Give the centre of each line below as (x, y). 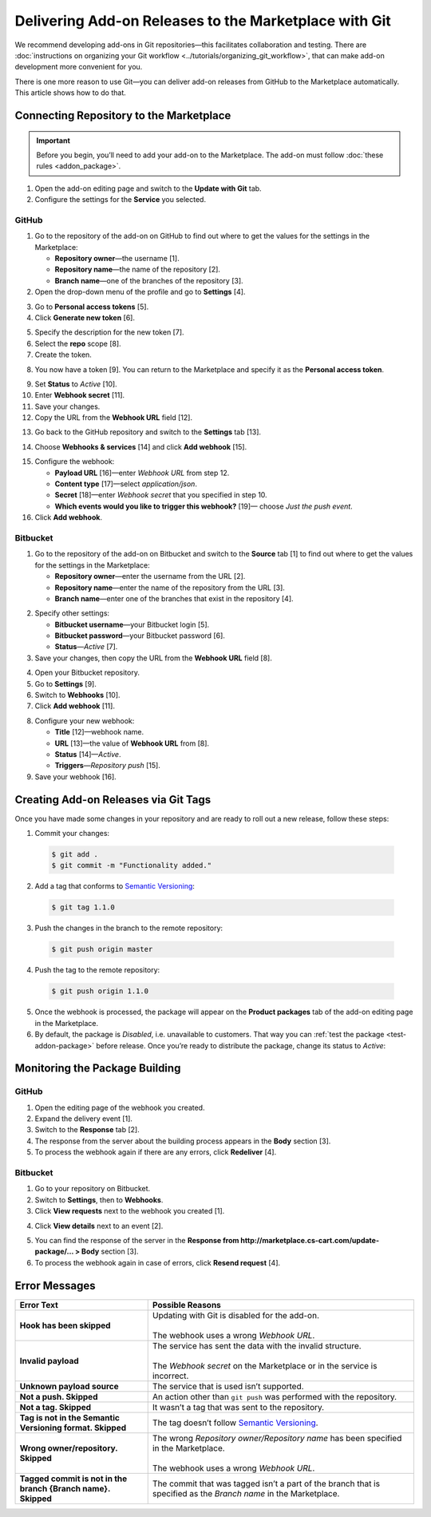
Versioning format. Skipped (73, 1428)
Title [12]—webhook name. (99, 732)
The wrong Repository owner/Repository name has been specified (277, 1438)
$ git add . (75, 855)
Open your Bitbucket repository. (87, 673)
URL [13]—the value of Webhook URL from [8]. (132, 743)
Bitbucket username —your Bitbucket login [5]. (132, 624)
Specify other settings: (72, 613)
